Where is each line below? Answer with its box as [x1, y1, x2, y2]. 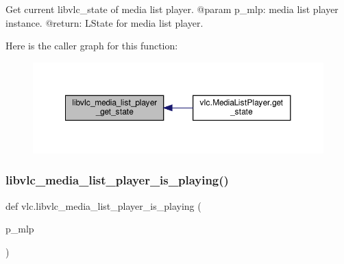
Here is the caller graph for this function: [5, 38, 178, 53]
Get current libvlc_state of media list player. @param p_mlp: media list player [5, 2, 339, 16]
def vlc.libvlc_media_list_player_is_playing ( [5, 198, 201, 213]
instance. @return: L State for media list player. [5, 15, 204, 29]
